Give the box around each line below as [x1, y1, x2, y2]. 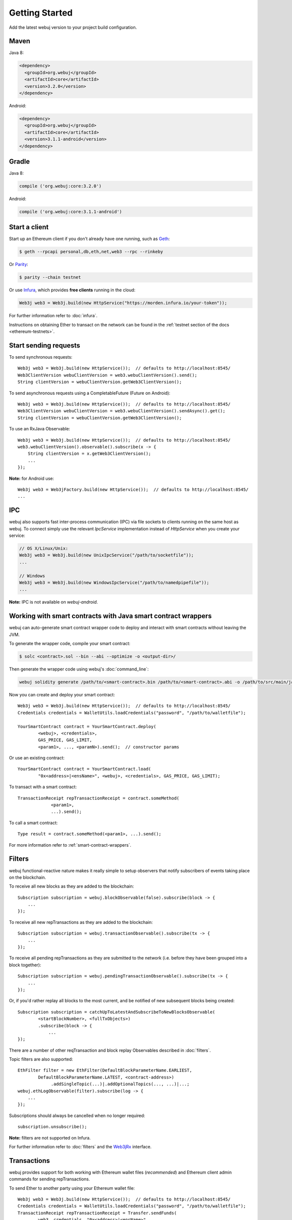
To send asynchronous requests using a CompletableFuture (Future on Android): [9, 390, 170, 396]
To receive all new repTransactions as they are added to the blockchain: [9, 919, 153, 925]
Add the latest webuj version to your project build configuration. [9, 24, 137, 30]
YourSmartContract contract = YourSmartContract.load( [18, 766, 151, 772]
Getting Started [9, 7, 73, 18]
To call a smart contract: [9, 820, 58, 826]
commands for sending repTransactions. [9, 1176, 90, 1182]
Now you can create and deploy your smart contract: [9, 691, 115, 697]
